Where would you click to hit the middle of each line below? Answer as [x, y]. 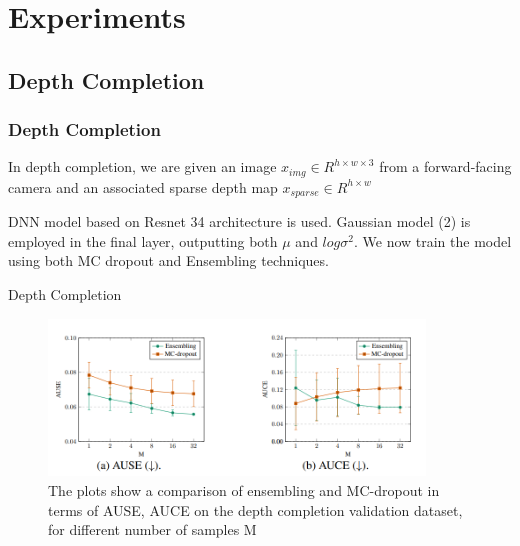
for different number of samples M [152, 529]
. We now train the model [432, 240]
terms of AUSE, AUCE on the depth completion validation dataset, [255, 509]
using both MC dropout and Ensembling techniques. [168, 260]
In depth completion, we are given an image [142, 166]
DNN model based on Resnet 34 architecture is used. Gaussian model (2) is [239, 221]
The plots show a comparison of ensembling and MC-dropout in [244, 489]
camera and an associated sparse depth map [143, 186]
